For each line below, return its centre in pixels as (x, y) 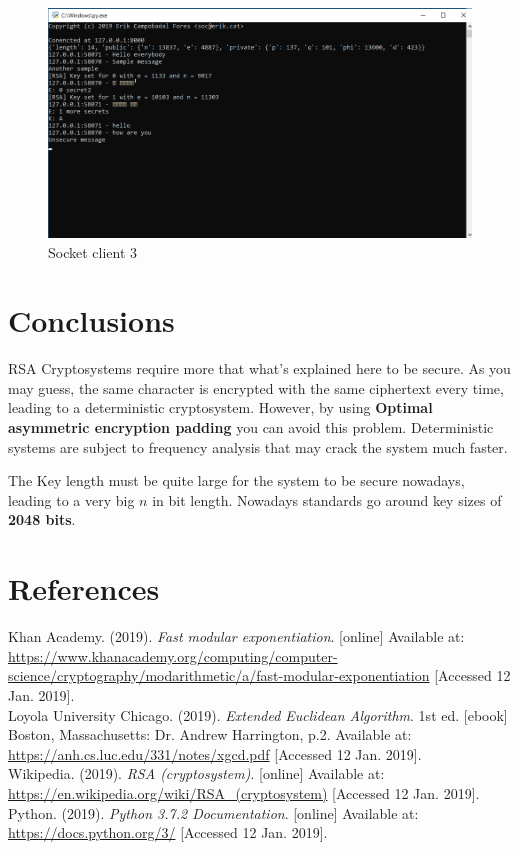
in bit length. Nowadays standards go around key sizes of (327, 499)
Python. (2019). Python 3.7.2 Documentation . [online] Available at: (213, 812)
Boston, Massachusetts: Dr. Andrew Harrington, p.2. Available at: (210, 734)
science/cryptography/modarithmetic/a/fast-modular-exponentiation (219, 675)
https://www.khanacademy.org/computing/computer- (173, 655)
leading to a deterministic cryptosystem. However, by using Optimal (220, 407)
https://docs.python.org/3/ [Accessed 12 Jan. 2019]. (168, 832)
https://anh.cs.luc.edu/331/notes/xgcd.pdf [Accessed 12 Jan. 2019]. (215, 753)
